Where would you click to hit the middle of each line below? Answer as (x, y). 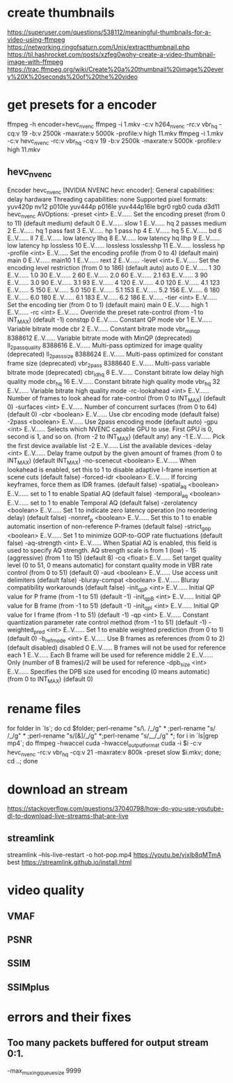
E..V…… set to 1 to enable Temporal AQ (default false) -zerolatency (102, 502)
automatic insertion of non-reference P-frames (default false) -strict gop (109, 527)
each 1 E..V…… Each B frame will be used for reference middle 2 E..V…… (110, 655)
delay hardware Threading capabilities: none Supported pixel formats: (107, 200)
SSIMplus (29, 987)
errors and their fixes (69, 1017)
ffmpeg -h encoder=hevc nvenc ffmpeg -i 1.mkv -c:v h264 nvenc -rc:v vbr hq (112, 125)
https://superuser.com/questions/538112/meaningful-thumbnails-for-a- (109, 32)
